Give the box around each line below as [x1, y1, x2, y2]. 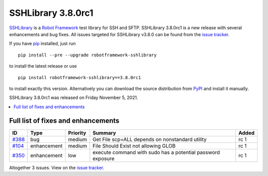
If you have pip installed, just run [9, 41, 76, 46]
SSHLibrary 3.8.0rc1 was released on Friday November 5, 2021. [9, 94, 138, 101]
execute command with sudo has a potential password [92, 149, 220, 156]
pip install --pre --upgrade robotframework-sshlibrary [18, 52, 157, 58]
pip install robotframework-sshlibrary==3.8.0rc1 [18, 75, 141, 80]
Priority [67, 129, 86, 136]
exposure [92, 155, 115, 162]
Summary [92, 129, 116, 136]
